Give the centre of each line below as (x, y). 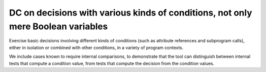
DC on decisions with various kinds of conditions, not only (131, 13)
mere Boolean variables (58, 26)
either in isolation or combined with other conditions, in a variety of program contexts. (96, 47)
